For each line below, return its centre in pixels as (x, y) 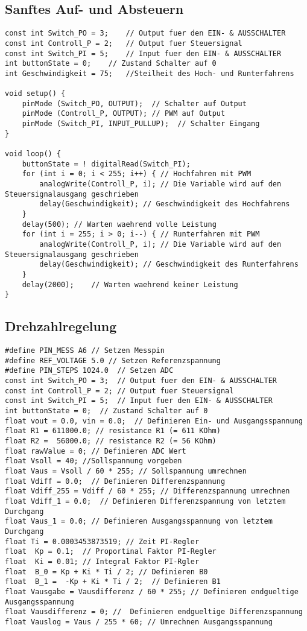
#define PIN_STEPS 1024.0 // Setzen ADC (89, 371)
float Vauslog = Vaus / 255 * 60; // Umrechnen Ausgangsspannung (139, 622)
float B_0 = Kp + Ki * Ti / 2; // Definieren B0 (106, 572)
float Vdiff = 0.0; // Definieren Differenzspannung (115, 481)
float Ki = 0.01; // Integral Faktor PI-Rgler (102, 561)
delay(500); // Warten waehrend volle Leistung (119, 224)
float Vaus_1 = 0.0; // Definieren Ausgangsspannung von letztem (139, 522)
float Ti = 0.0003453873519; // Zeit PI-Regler (102, 541)
